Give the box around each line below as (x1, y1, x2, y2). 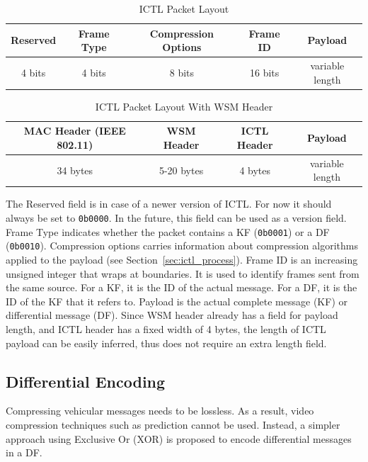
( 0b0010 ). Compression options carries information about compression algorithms (6, 238, 358, 253)
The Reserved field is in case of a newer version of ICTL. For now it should (6, 196, 332, 211)
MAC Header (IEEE (23, 123, 126, 138)
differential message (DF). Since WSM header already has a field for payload (6, 308, 338, 322)
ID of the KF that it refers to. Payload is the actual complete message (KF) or (6, 293, 347, 308)
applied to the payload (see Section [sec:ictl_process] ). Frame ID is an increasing (6, 252, 358, 266)
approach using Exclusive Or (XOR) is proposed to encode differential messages (6, 431, 352, 446)
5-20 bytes (159, 162, 204, 177)
